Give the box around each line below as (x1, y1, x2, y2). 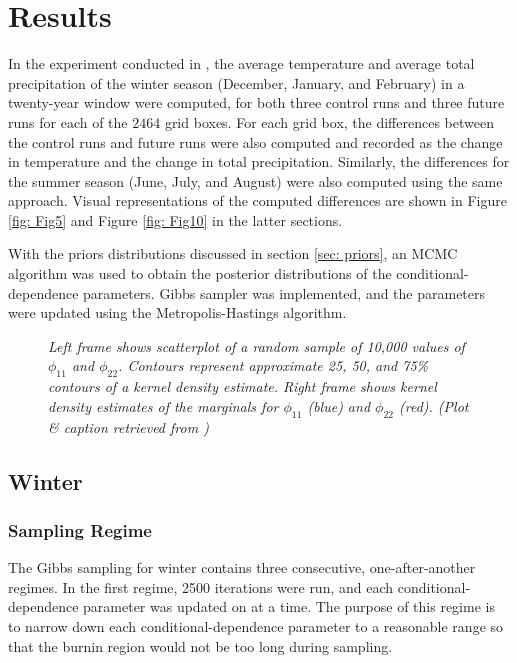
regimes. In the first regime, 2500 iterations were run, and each (8, 576, 394, 597)
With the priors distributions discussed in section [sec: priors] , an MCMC (8, 243, 458, 264)
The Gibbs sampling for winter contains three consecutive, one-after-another (8, 557, 476, 578)
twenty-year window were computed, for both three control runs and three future (8, 92, 505, 113)
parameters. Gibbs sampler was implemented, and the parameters (83, 282, 486, 303)
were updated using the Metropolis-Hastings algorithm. (8, 302, 347, 323)
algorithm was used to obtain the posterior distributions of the (8, 263, 392, 284)
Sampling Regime (8, 517, 152, 542)
